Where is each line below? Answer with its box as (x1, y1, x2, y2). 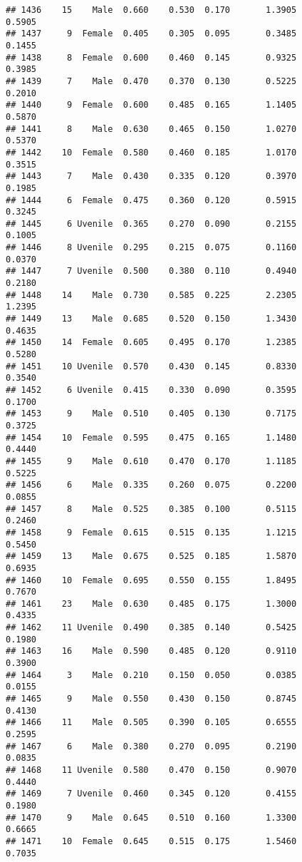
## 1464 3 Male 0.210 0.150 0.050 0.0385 (6, 669, 297, 680)
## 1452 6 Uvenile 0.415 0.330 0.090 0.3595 (6, 385, 297, 395)
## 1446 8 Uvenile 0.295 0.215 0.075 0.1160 (6, 242, 297, 253)
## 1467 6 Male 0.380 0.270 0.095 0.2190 (6, 741, 297, 751)
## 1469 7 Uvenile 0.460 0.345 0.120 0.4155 (6, 789, 297, 799)
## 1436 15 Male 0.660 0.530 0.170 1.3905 (6, 5, 297, 15)
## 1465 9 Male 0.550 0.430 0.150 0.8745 (6, 694, 297, 704)
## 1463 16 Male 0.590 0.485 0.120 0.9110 (6, 646, 297, 657)
